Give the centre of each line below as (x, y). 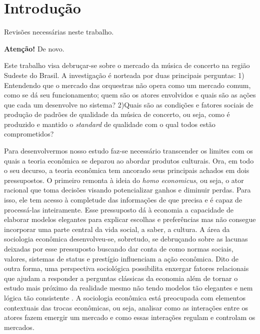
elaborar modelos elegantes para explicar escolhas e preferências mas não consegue (130, 219)
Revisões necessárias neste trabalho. (59, 32)
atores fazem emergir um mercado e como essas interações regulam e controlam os (130, 317)
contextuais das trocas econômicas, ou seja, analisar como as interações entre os (126, 307)
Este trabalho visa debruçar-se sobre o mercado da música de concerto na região (127, 65)
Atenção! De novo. (34, 48)
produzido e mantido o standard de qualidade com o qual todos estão (110, 124)
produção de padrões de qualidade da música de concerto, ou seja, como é (117, 114)
